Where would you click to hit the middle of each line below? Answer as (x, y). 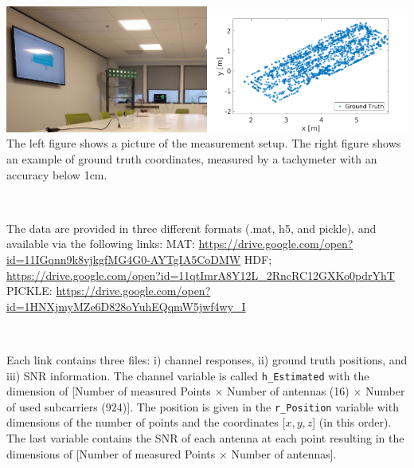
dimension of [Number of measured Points (109, 391)
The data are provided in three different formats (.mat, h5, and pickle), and (191, 228)
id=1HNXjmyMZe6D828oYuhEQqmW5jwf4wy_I (126, 306)
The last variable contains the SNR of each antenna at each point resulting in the (205, 438)
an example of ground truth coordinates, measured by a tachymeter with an (192, 159)
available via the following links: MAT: (101, 244)
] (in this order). (352, 422)
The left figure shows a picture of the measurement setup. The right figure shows (204, 143)
